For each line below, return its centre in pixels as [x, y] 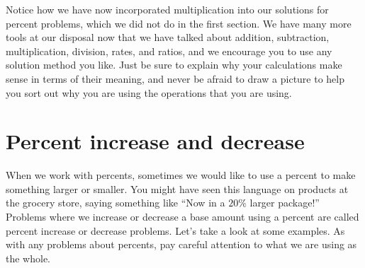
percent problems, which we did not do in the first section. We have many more [179, 23]
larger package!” [285, 203]
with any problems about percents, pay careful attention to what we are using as [181, 244]
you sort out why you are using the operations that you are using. [149, 92]
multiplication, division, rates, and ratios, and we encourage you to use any [169, 51]
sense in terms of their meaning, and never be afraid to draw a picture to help [175, 78]
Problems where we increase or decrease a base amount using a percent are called [182, 217]
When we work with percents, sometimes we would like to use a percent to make [181, 175]
